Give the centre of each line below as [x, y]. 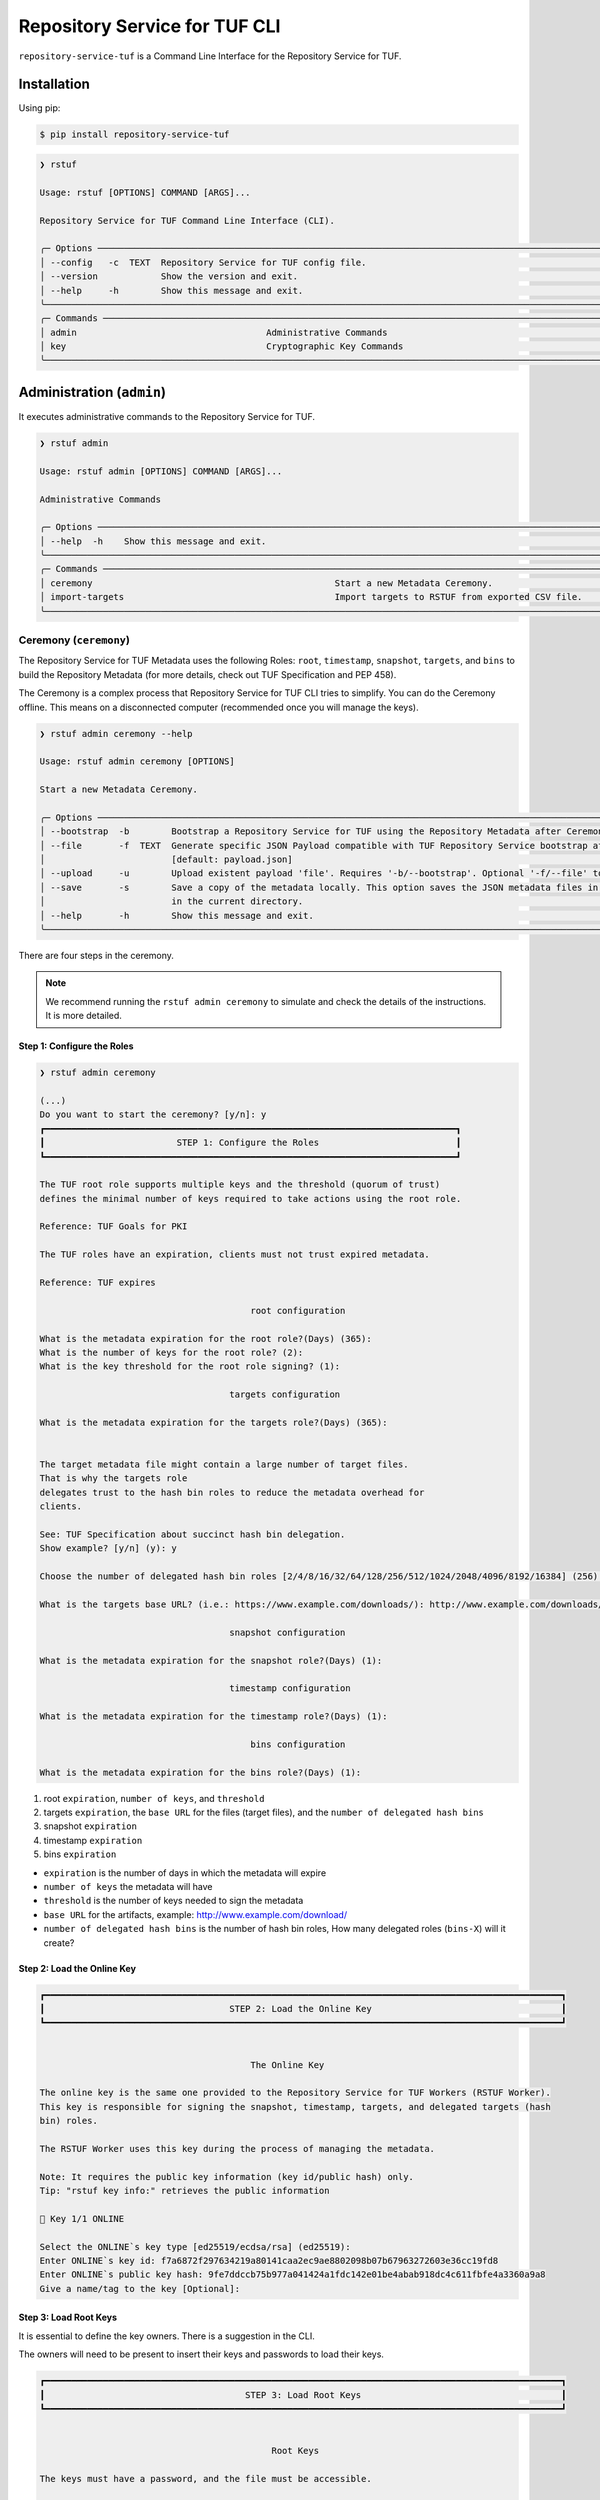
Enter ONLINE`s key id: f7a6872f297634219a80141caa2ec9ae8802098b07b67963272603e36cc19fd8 [269, 2260]
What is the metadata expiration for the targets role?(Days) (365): [213, 1422]
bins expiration [80, 1854]
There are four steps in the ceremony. [96, 955]
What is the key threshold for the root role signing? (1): [190, 1366]
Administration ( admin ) [92, 391]
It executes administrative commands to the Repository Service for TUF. [166, 416]
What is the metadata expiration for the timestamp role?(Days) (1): [213, 1716]
